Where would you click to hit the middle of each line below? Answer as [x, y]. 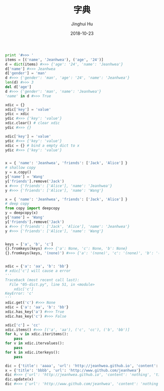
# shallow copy [20, 168]
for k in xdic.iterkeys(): [32, 352]
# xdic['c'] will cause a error [38, 271]
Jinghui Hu [82, 24]
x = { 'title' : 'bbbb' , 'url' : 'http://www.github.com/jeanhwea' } [73, 370]
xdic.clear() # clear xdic [32, 123]
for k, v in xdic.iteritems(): [37, 334]
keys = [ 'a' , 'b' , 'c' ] [29, 244]
